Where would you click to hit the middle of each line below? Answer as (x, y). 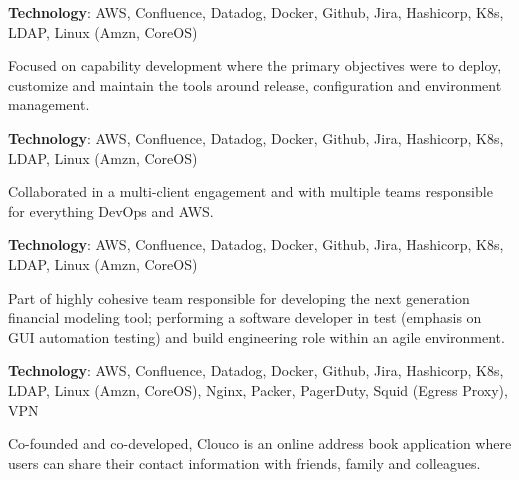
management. (49, 104)
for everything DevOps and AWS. (111, 210)
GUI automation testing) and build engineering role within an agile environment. (256, 336)
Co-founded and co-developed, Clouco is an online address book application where (260, 443)
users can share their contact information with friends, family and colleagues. (244, 462)
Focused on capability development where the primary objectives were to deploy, (255, 65)
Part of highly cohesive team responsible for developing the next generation (239, 297)
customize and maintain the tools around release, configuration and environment (255, 84)
